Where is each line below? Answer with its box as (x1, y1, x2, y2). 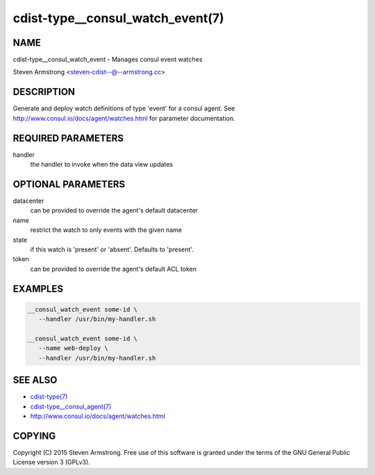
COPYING (12, 430, 56, 442)
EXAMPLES (12, 283, 64, 294)
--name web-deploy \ (38, 344, 109, 352)
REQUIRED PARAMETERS (12, 132, 124, 144)
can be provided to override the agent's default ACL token (30, 265, 197, 273)
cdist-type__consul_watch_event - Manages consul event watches (12, 56, 203, 64)
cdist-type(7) (30, 392, 68, 401)
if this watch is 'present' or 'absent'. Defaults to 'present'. (30, 245, 194, 253)
